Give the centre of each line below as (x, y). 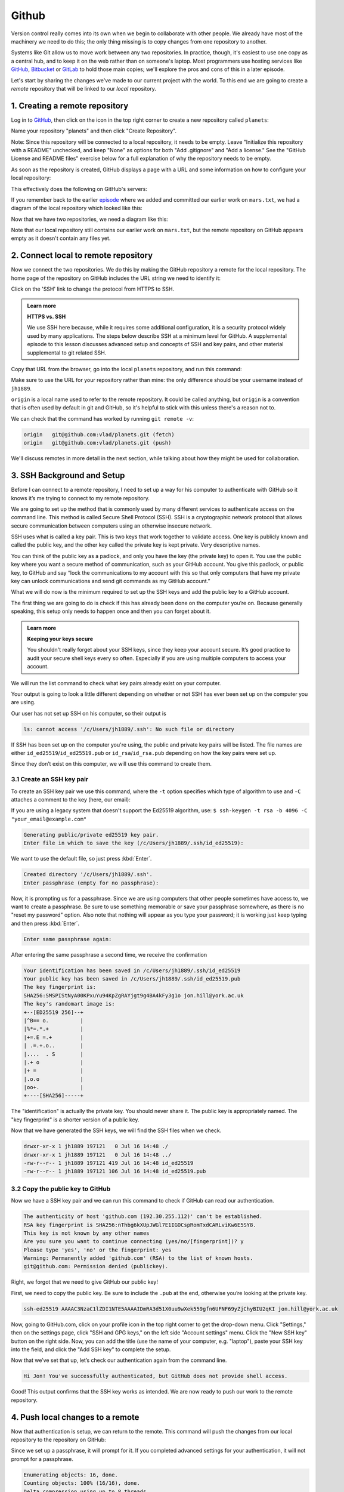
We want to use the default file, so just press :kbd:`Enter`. (81, 859)
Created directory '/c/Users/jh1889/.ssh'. (88, 875)
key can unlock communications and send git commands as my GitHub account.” (111, 581)
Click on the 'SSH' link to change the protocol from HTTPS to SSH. (93, 289)
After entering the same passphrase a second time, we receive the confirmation (109, 954)
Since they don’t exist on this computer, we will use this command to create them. (111, 764)
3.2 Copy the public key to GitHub (61, 1189)
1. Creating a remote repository (70, 105)
